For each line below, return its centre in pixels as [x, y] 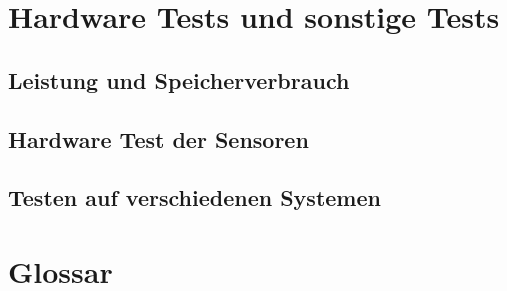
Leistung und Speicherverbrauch [179, 79]
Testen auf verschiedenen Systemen [194, 197]
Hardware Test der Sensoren [158, 138]
